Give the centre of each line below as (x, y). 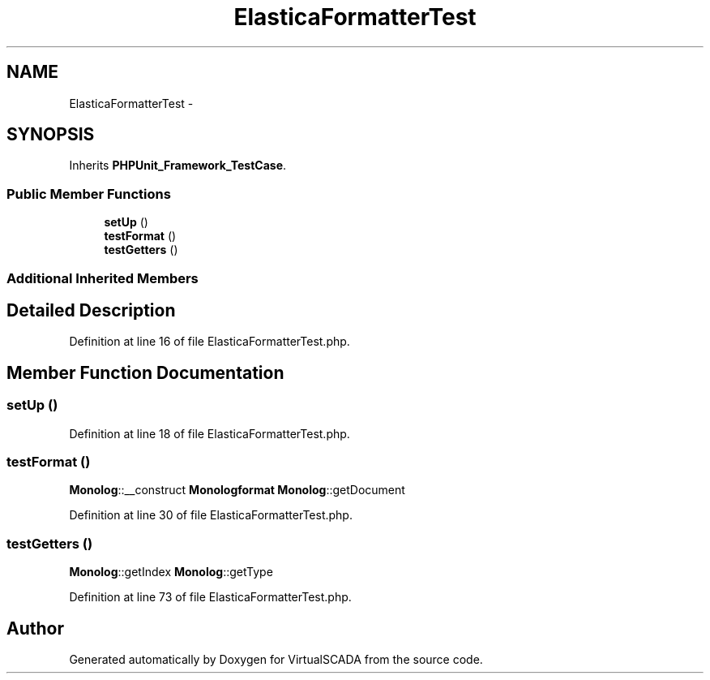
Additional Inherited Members (103, 278)
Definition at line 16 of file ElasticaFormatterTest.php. (210, 342)
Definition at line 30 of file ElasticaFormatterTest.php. (211, 515)
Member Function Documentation (145, 372)
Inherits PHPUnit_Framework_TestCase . (178, 166)
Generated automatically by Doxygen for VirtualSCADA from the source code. (276, 659)
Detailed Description (91, 310)
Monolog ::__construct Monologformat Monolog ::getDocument (237, 490)
